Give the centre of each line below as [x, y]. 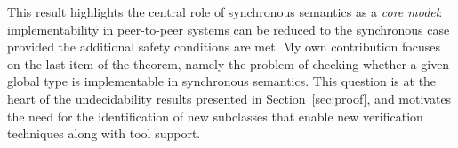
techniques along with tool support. [104, 133]
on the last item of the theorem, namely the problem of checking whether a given [229, 63]
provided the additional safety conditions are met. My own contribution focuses [224, 47]
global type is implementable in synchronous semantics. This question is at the [222, 81]
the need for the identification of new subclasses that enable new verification [215, 116]
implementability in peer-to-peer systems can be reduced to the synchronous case [229, 29]
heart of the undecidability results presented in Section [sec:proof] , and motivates [229, 98]
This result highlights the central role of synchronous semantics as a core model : [225, 12]
